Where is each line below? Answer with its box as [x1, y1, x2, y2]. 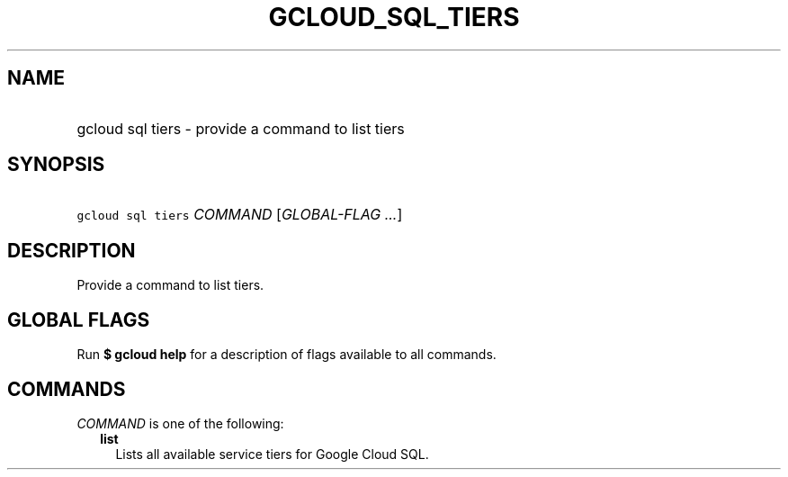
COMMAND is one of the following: [76, 415, 284, 431]
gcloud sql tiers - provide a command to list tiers [76, 119, 405, 138]
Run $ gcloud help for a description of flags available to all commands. [76, 346, 497, 363]
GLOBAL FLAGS [7, 308, 150, 331]
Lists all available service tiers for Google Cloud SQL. [115, 445, 429, 462]
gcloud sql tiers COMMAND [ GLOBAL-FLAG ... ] [76, 205, 403, 224]
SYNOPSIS [7, 153, 105, 176]
